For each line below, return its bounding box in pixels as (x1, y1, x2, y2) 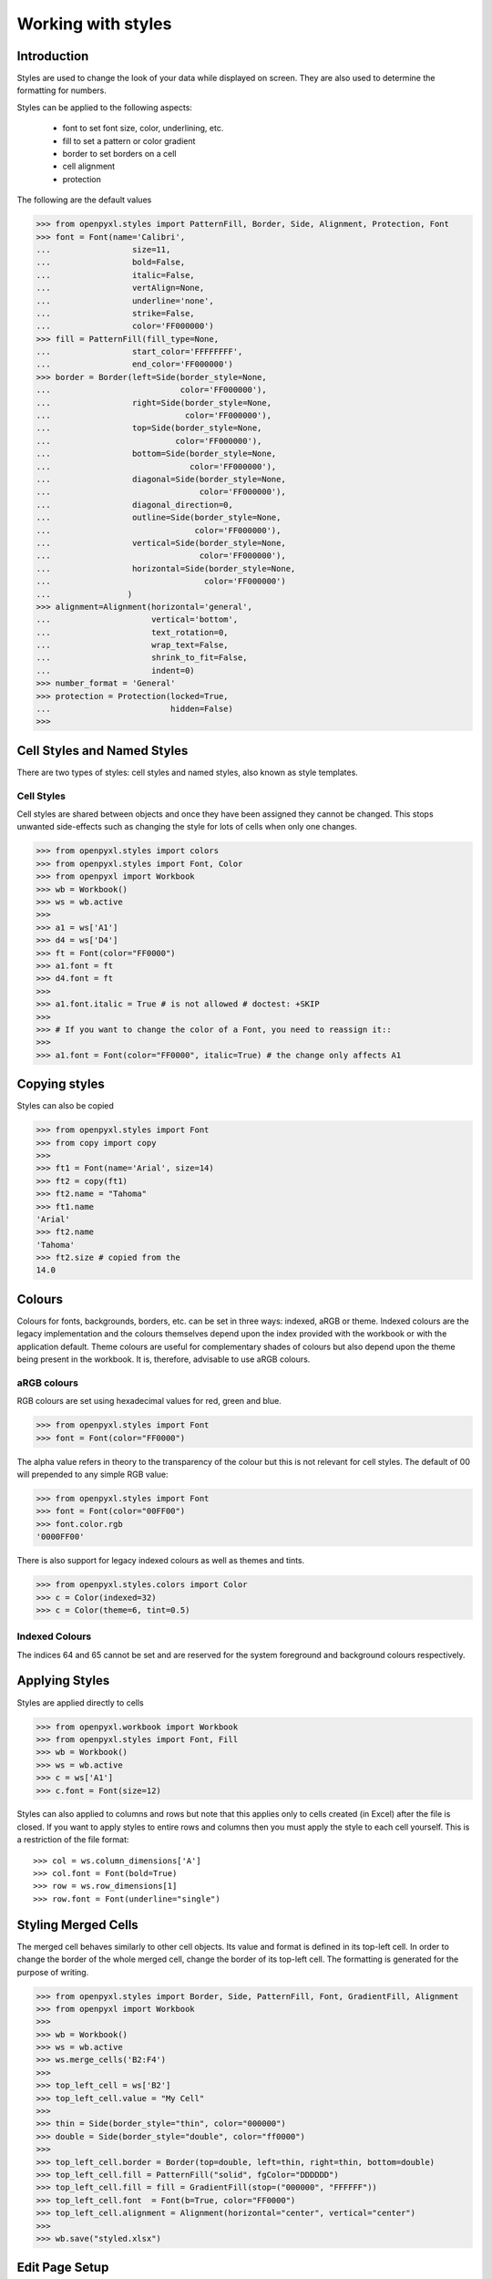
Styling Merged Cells (16, 1917, 138, 1933)
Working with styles (16, 14, 172, 34)
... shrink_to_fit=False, (36, 653, 248, 663)
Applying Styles (16, 1673, 110, 1688)
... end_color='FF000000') (36, 359, 234, 369)
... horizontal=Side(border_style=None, (36, 563, 296, 573)
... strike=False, (36, 308, 195, 318)
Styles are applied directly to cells (16, 1696, 145, 1708)
